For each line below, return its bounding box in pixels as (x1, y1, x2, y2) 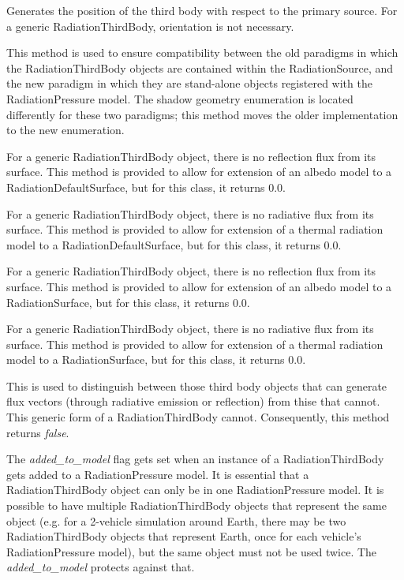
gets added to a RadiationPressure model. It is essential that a (6, 466, 309, 482)
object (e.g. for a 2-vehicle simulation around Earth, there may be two (6, 512, 346, 529)
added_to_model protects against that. (6, 559, 195, 575)
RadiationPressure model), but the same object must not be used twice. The (6, 543, 377, 559)
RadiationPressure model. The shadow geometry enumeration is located (6, 90, 353, 107)
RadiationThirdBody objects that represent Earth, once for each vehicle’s (6, 528, 361, 544)
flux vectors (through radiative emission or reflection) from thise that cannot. (6, 393, 380, 410)
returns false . (6, 424, 69, 440)
